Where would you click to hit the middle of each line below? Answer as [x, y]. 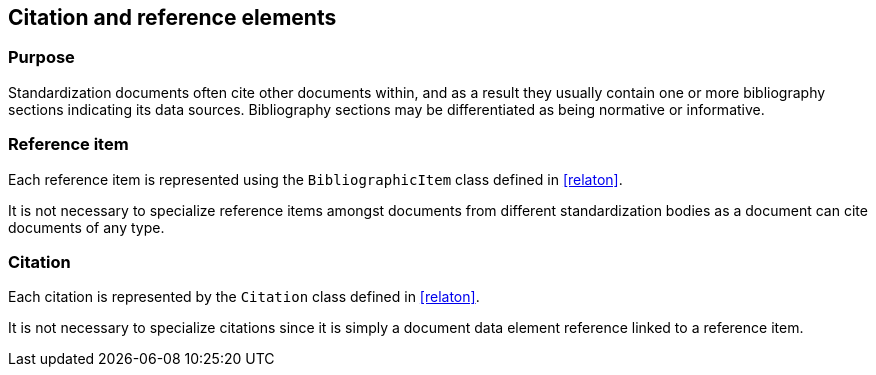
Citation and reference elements [172, 17]
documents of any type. [86, 227]
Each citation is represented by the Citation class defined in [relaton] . [244, 297]
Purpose [41, 57]
